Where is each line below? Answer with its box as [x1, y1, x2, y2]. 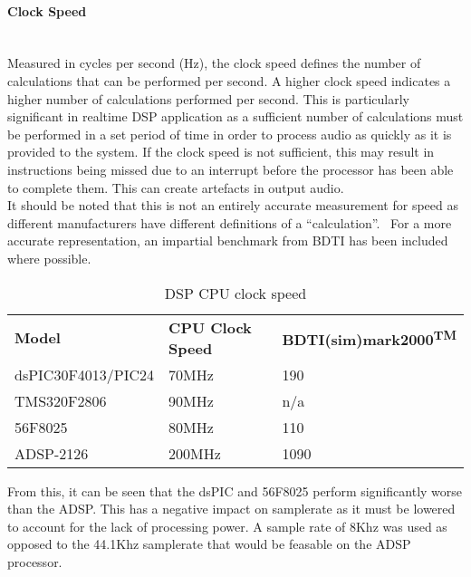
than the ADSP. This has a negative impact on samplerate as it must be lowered [7, 499, 456, 518]
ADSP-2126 [14, 442, 89, 464]
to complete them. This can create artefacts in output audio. [7, 178, 344, 197]
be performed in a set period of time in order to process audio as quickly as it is [7, 124, 452, 143]
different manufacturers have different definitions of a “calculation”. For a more [7, 213, 452, 232]
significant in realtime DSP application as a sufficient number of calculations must [7, 107, 464, 126]
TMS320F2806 [14, 389, 107, 411]
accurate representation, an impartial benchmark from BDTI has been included [7, 231, 448, 250]
